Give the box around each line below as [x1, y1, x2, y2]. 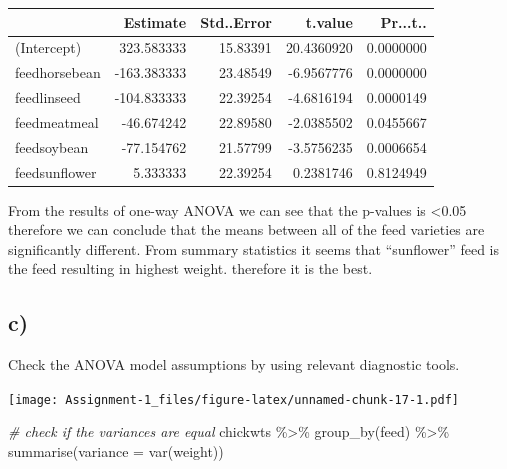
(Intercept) [15, 37, 82, 58]
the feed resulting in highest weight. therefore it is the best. [8, 258, 373, 279]
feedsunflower [15, 161, 97, 182]
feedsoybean [15, 136, 89, 157]
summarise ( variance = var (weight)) [8, 441, 224, 462]
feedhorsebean [15, 62, 101, 83]
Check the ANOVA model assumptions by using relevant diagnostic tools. [8, 354, 460, 375]
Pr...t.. [380, 11, 427, 32]
